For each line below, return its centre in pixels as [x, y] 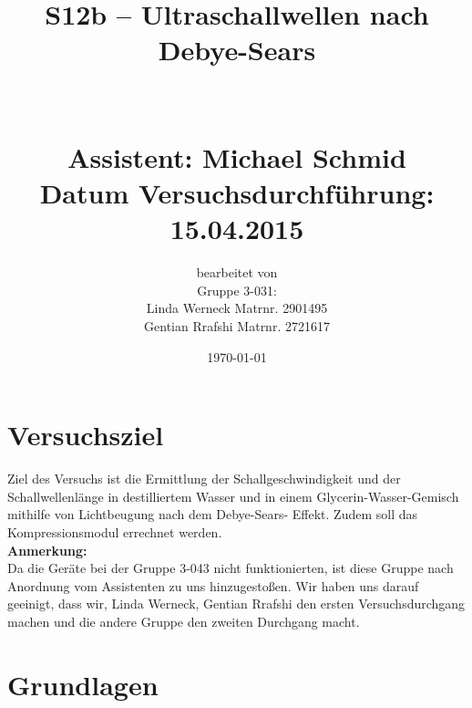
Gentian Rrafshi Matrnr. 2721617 [237, 326]
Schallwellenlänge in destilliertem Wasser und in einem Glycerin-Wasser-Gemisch [233, 496]
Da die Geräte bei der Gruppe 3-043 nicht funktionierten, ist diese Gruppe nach [231, 568]
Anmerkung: [47, 550]
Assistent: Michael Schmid [237, 156]
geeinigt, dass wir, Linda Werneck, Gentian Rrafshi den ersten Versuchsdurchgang [236, 604]
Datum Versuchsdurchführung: [237, 193]
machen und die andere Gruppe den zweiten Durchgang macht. [184, 621]
